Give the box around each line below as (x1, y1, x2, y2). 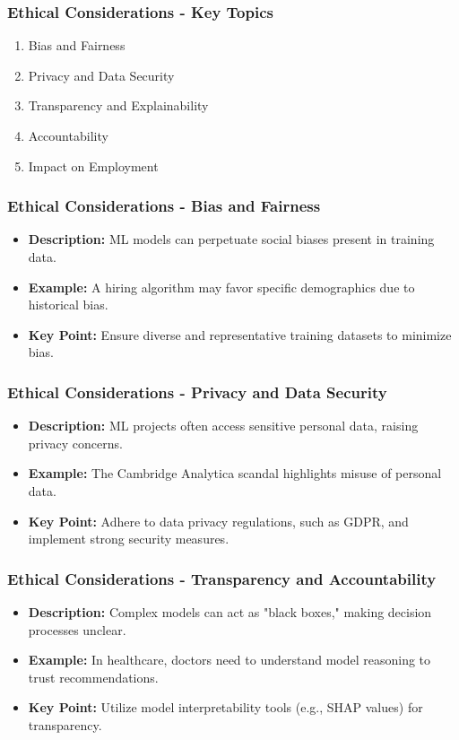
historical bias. (28, 295, 108, 314)
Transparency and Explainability (28, 96, 209, 115)
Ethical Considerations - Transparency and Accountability (7, 567, 437, 589)
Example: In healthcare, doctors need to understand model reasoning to (28, 650, 431, 669)
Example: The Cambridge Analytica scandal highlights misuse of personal (28, 464, 442, 483)
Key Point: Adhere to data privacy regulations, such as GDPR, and (28, 511, 409, 530)
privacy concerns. (28, 433, 123, 452)
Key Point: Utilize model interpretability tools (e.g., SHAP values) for (28, 698, 423, 717)
